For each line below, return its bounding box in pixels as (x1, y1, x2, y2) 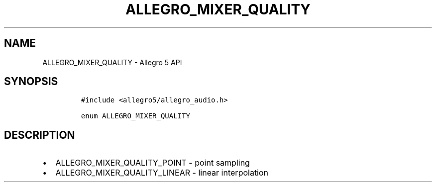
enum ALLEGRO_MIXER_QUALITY (81, 112, 190, 120)
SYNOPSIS (4, 75, 58, 88)
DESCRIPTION (4, 128, 75, 141)
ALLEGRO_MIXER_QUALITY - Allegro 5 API (42, 58, 182, 67)
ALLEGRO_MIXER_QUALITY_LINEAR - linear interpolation (55, 168, 269, 178)
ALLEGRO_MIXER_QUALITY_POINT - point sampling (55, 158, 250, 168)
